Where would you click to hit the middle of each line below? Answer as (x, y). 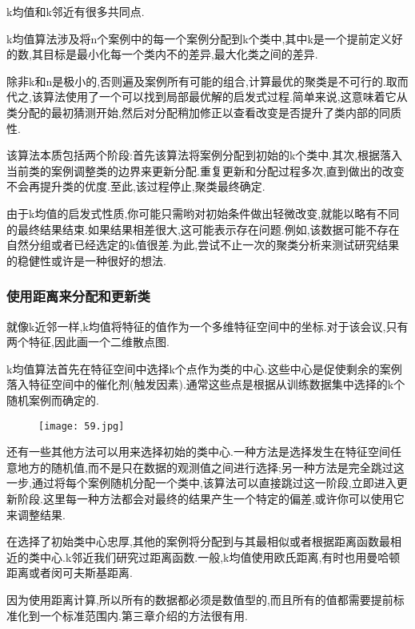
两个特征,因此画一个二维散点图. (88, 342)
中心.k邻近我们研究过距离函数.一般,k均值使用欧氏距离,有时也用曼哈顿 (220, 556)
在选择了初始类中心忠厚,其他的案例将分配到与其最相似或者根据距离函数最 (198, 541)
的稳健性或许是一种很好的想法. (86, 260)
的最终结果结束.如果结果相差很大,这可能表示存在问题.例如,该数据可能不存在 (203, 229)
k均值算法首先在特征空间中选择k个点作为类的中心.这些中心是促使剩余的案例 (204, 368)
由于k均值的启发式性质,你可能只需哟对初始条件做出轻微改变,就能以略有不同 (203, 213)
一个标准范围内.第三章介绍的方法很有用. (144, 615)
